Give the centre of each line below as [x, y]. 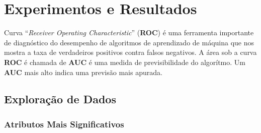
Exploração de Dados [60, 99]
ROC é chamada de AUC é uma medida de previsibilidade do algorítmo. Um [125, 62]
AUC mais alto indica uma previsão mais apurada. [83, 72]
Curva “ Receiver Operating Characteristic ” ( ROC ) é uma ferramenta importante [129, 32]
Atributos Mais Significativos [64, 124]
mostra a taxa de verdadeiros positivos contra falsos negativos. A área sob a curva [130, 52]
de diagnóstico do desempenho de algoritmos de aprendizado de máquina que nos [129, 42]
